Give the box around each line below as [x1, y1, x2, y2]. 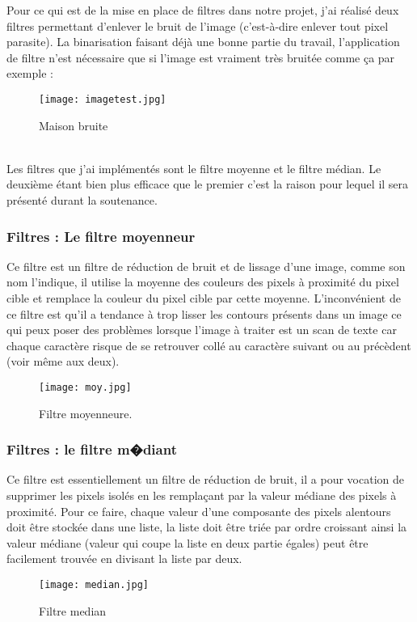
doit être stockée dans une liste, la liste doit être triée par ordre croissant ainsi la [6, 518, 407, 535]
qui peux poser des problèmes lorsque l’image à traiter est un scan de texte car [6, 321, 397, 338]
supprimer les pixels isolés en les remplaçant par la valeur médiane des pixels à [6, 487, 397, 504]
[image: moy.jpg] [39, 381, 132, 393]
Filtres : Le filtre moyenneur [6, 226, 196, 246]
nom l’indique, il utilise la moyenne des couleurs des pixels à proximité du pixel [6, 273, 399, 290]
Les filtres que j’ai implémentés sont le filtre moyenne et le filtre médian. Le [6, 159, 381, 176]
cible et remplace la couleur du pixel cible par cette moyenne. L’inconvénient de [6, 290, 401, 306]
